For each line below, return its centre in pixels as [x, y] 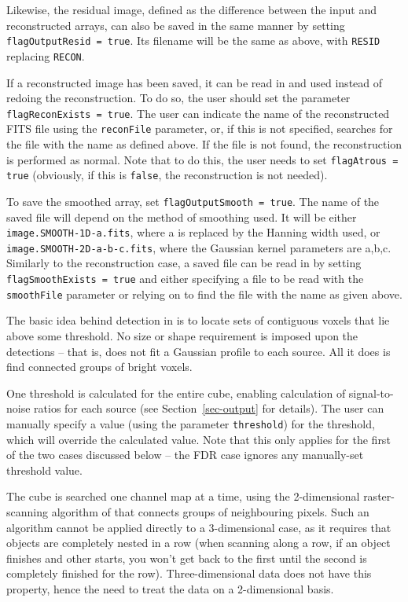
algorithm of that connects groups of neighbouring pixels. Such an [210, 511]
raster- [379, 496]
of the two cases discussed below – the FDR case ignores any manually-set [185, 455]
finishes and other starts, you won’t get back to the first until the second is [187, 558]
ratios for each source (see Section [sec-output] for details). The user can [209, 408]
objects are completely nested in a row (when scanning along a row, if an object [198, 543]
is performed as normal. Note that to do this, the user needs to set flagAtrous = [202, 159]
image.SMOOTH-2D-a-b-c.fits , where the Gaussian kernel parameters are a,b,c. [199, 247]
